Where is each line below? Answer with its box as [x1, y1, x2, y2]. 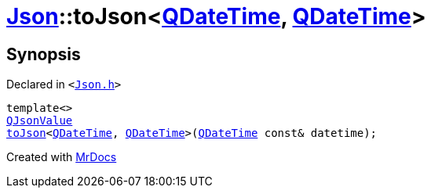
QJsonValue [6, 114, 73, 128]
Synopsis [6, 44, 81, 64]
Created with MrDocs [6, 150, 117, 164]
